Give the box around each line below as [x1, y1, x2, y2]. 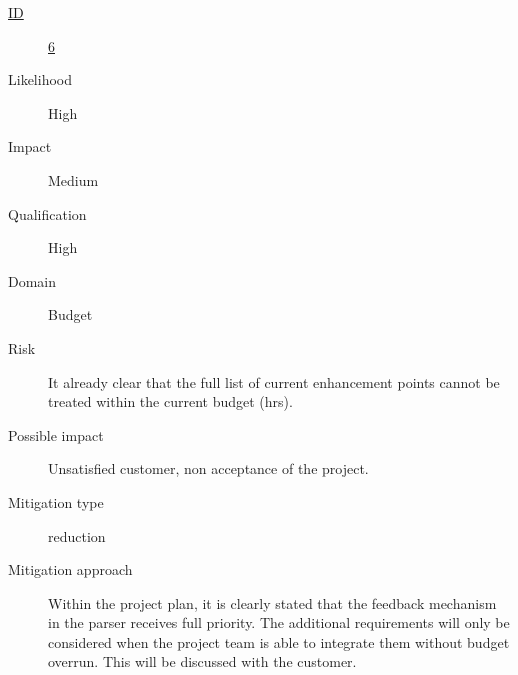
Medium [48, 169, 99, 190]
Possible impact [8, 424, 104, 445]
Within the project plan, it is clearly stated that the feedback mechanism [48, 592, 497, 613]
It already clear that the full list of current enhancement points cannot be [48, 371, 500, 392]
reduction [48, 525, 106, 546]
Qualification [8, 203, 87, 224]
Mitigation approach [8, 559, 133, 580]
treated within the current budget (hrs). [48, 391, 293, 412]
